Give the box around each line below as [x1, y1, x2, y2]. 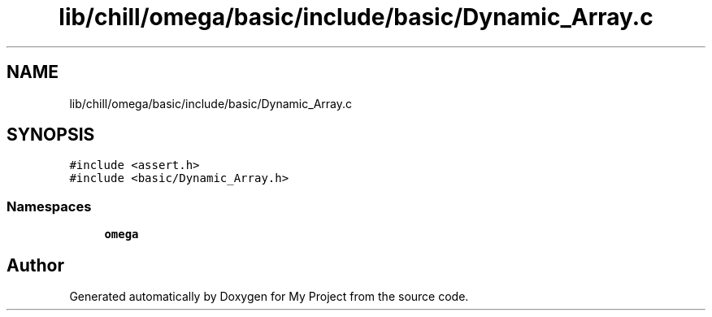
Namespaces [7, 198, 92, 215]
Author [7, 254, 64, 276]
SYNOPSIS [7, 124, 95, 145]
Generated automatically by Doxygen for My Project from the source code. [69, 289, 469, 304]
